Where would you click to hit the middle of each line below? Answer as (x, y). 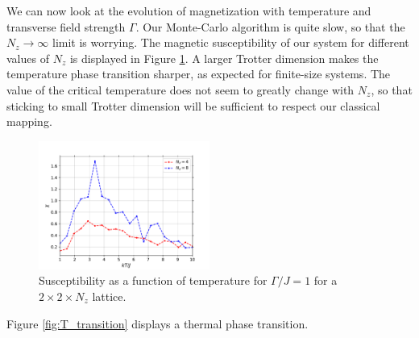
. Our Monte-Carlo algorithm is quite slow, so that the (270, 26)
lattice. (109, 296)
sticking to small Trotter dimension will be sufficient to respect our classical (193, 105)
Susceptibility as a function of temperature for (153, 280)
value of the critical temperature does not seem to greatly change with (180, 89)
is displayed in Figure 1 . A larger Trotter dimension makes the (224, 58)
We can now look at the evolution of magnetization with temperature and (189, 10)
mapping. (29, 121)
